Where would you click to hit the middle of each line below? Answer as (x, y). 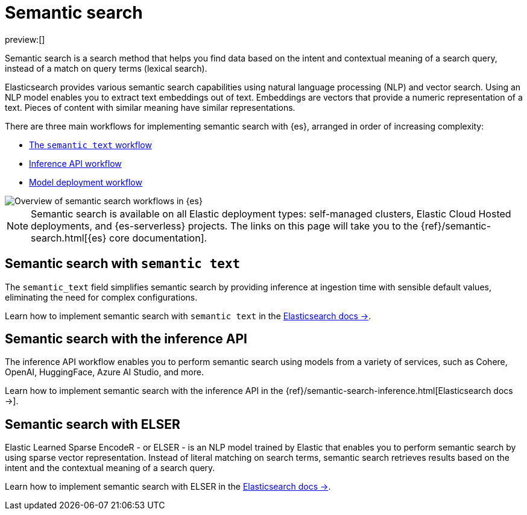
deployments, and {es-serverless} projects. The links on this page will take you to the (225, 226)
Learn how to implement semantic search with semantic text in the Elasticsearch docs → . (188, 316)
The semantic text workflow (90, 145)
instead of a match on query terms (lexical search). (106, 68)
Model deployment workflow (86, 182)
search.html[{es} (69, 238)
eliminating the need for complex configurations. (101, 297)
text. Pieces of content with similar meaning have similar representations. (150, 107)
